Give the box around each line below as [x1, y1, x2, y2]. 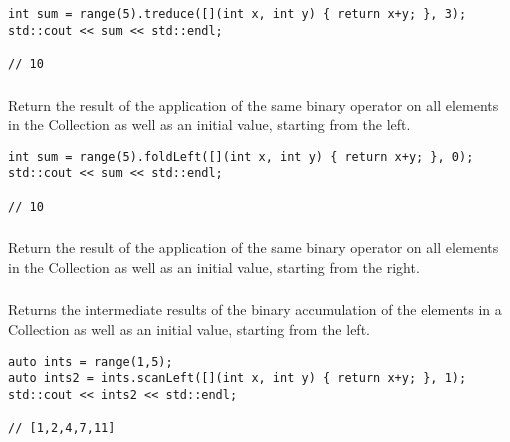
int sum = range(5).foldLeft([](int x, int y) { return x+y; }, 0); [8, 149, 474, 164]
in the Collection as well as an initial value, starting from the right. [8, 256, 420, 277]
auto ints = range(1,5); [8, 354, 173, 369]
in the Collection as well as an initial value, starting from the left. [8, 114, 411, 135]
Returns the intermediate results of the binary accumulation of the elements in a [8, 299, 502, 320]
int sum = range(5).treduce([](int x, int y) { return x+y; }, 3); [8, 7, 467, 21]
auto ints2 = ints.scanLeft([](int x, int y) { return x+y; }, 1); [8, 371, 467, 386]
